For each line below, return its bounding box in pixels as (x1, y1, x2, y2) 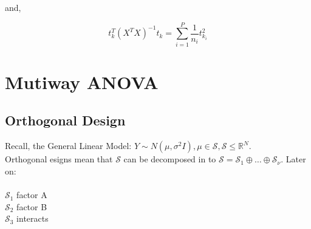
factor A (16, 188, 47, 201)
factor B (16, 200, 47, 213)
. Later (281, 153, 306, 165)
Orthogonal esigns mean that (5, 153, 113, 165)
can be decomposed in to (123, 153, 216, 165)
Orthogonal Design (5, 111, 126, 130)
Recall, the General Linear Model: (5, 139, 132, 152)
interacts (16, 212, 49, 225)
